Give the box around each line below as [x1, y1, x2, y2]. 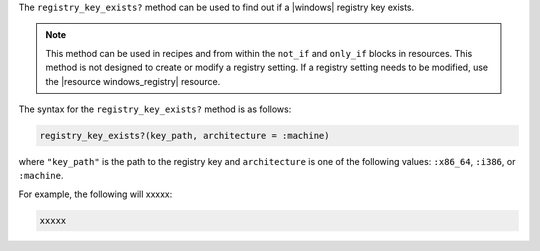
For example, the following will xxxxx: [18, 188, 173, 200]
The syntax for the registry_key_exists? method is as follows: [18, 103, 292, 115]
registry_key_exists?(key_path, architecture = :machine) [39, 130, 330, 141]
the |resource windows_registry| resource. [45, 75, 221, 87]
